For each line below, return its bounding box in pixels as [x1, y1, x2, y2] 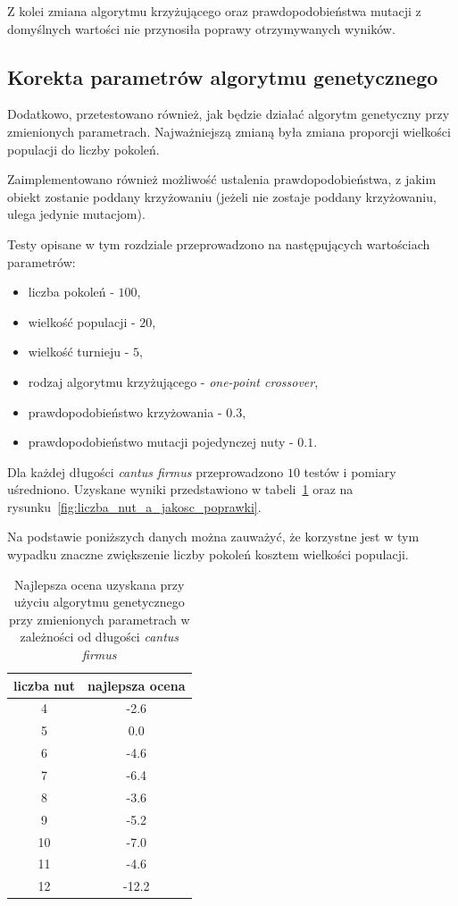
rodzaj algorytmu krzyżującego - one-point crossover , [28, 372, 319, 390]
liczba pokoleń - [28, 282, 114, 301]
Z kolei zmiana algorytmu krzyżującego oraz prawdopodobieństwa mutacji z [7, 2, 421, 20]
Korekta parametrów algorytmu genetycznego [7, 63, 438, 90]
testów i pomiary [304, 462, 396, 481]
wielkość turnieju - [28, 342, 129, 361]
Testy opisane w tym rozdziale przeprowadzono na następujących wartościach [7, 234, 430, 253]
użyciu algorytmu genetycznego [13, 592, 185, 611]
